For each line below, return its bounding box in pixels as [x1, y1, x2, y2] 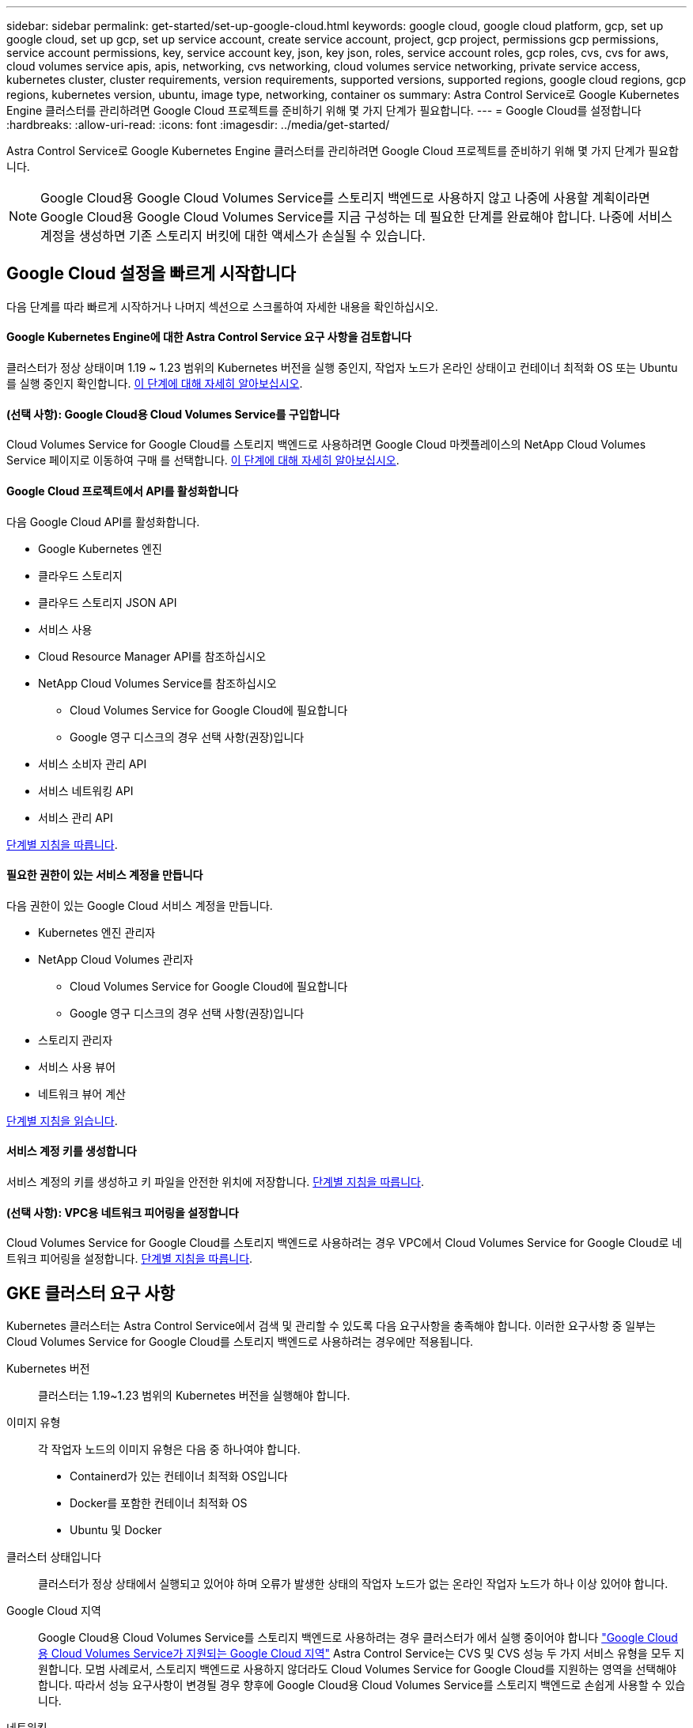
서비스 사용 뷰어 [38, 1059, 116, 1074]
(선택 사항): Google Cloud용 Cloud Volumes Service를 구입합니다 [6, 407, 340, 421]
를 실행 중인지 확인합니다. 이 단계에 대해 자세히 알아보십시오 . [6, 377, 303, 391]
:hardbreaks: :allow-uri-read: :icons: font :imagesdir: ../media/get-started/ [6, 118, 390, 131]
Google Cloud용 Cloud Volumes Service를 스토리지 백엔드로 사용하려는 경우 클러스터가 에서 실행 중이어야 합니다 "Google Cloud [38, 1631, 678, 1644]
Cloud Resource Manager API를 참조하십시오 [38, 649, 267, 663]
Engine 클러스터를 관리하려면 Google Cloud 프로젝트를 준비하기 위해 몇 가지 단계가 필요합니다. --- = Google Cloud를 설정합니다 [6, 104, 642, 117]
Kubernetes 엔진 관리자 [38, 925, 156, 939]
